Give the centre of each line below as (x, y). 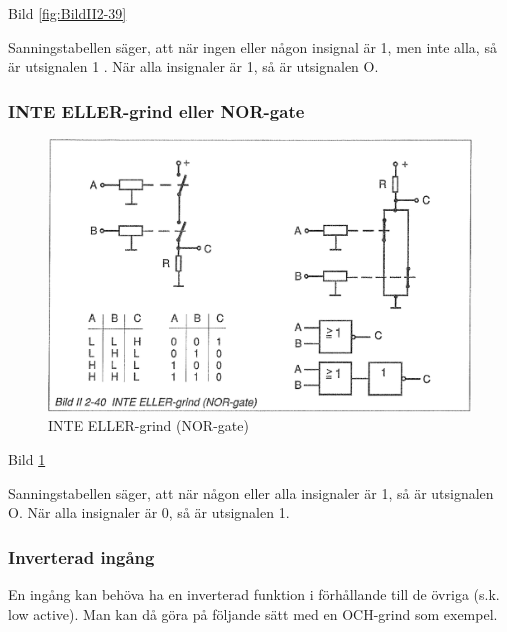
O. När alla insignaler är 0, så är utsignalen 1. (149, 512)
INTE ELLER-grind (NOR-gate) (148, 425)
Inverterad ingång (81, 556)
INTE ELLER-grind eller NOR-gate (156, 110)
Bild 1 (27, 459)
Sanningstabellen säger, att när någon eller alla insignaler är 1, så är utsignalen (251, 492)
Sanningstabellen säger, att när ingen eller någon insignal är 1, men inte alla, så (252, 46)
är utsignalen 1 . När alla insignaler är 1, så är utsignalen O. (193, 66)
